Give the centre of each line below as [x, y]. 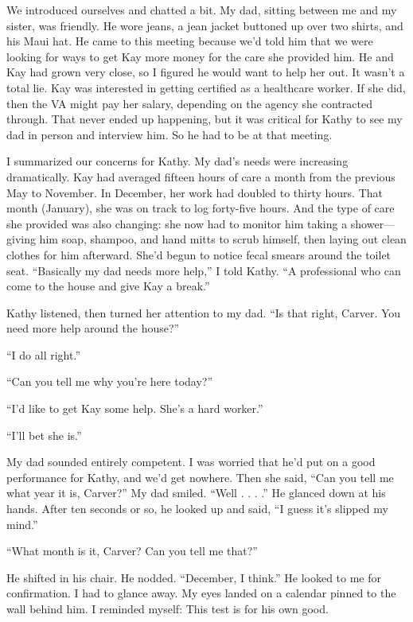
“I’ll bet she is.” [44, 435]
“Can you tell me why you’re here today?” [110, 381]
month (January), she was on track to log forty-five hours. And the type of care [201, 208]
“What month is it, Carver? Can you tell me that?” [132, 551]
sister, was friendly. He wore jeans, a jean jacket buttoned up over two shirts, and [205, 25]
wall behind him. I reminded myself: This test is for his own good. [168, 608]
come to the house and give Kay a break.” [108, 286]
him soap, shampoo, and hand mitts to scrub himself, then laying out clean [223, 239]
